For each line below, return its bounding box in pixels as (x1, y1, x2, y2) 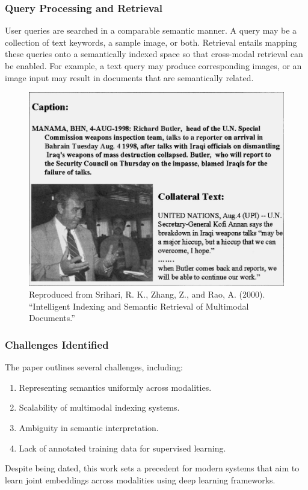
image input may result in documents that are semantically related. (5, 71, 254, 84)
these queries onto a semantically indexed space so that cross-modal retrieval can (5, 47, 303, 60)
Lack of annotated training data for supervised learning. (19, 441, 226, 454)
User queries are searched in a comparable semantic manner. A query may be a (5, 24, 297, 37)
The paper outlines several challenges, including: (5, 361, 183, 373)
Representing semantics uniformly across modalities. (19, 381, 212, 393)
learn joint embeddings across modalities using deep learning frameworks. (5, 473, 276, 486)
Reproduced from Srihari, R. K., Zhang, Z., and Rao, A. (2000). (29, 288, 265, 301)
